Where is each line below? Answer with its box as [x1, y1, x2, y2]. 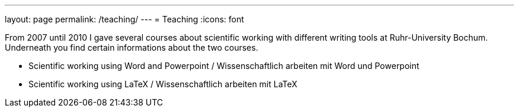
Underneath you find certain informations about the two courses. [5, 42, 258, 52]
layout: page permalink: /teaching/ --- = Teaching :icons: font [5, 14, 244, 24]
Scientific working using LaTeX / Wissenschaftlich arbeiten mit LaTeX [28, 79, 297, 89]
